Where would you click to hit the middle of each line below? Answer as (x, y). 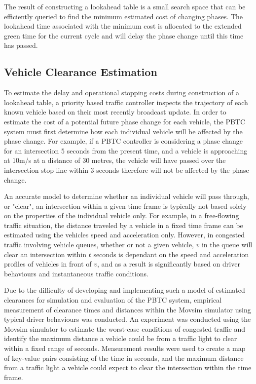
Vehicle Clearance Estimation (81, 72)
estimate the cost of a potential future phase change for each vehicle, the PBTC (125, 121)
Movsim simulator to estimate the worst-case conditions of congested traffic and (125, 328)
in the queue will (227, 245)
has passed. (21, 45)
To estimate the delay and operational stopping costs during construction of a (122, 93)
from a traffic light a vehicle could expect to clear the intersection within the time (128, 367)
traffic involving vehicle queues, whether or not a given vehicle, (99, 245)
